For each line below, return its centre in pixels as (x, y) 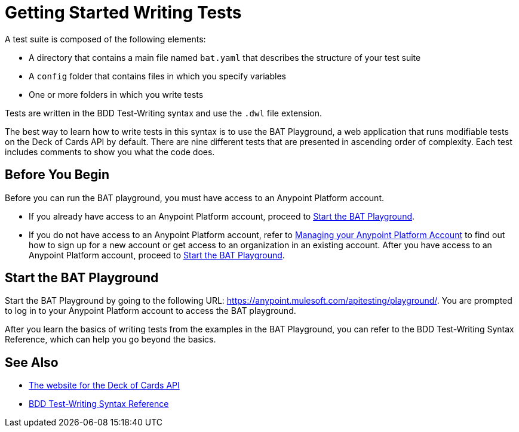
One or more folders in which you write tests (116, 94)
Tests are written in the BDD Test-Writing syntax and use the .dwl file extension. (164, 113)
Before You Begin (57, 175)
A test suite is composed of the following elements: (105, 39)
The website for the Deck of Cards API (104, 385)
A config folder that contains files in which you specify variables (157, 76)
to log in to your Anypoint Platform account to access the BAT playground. (151, 311)
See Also (32, 362)
